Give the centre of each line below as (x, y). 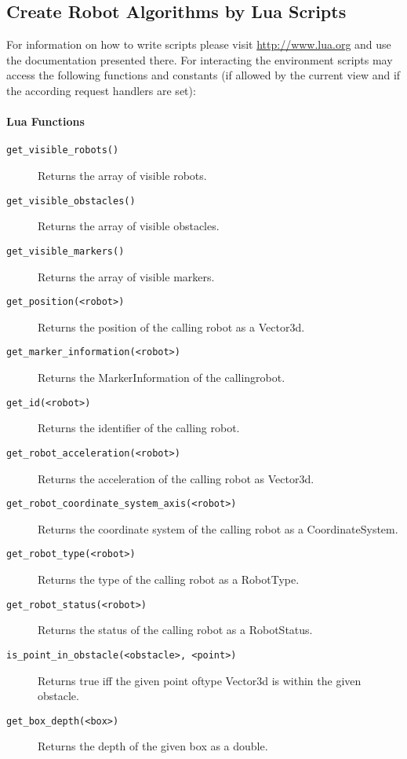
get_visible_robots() (63, 150)
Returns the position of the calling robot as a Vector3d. (171, 326)
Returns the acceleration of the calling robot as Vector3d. (176, 478)
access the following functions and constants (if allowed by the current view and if (203, 75)
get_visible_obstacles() (71, 201)
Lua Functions (45, 121)
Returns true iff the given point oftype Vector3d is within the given (200, 680)
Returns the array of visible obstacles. (129, 226)
